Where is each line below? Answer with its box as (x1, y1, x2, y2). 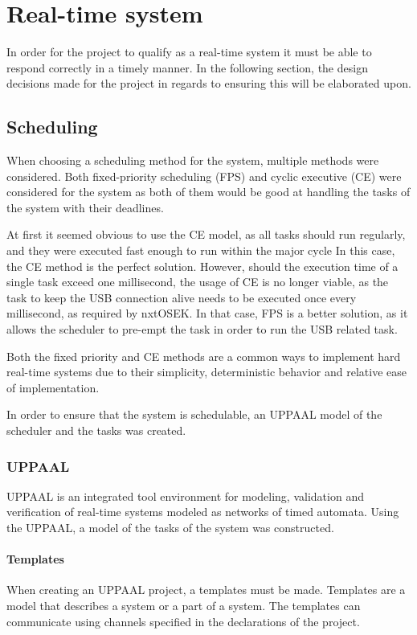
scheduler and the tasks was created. (6, 422, 186, 439)
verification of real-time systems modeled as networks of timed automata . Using (6, 503, 399, 520)
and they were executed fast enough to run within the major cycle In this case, (6, 242, 395, 259)
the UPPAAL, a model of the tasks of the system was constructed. (6, 519, 334, 536)
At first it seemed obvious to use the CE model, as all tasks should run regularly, (6, 226, 406, 243)
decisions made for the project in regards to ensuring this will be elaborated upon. (6, 75, 411, 92)
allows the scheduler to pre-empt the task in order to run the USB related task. (6, 321, 398, 338)
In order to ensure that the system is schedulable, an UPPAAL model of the (6, 406, 382, 423)
